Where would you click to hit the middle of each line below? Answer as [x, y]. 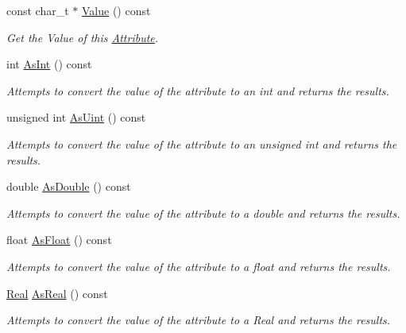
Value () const [116, 10]
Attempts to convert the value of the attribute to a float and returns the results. [199, 266]
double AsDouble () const [69, 186]
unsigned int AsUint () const [76, 117]
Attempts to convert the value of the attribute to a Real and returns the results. [199, 320]
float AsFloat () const [59, 240]
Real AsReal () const [57, 293]
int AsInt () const [49, 64]
